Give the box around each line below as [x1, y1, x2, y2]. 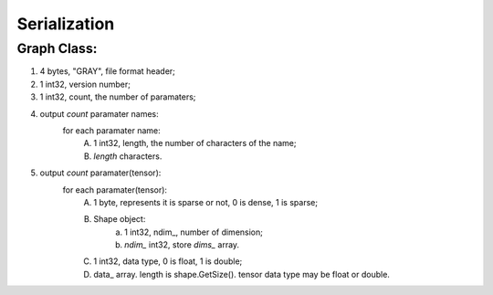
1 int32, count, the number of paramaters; [39, 91, 196, 102]
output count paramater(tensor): [39, 167, 162, 178]
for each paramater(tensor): [62, 184, 168, 195]
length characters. [93, 151, 163, 162]
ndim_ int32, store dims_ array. [124, 239, 240, 250]
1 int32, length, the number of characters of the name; [93, 138, 297, 149]
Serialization [16, 14, 115, 34]
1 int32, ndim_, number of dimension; [124, 227, 264, 237]
